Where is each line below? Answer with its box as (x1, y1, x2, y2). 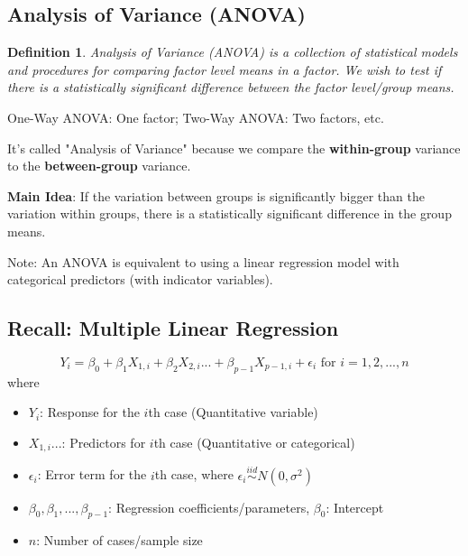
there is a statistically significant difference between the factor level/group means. (7, 78, 454, 97)
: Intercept (326, 497, 384, 516)
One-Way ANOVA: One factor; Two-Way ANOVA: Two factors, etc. (7, 107, 384, 126)
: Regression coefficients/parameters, (108, 497, 310, 516)
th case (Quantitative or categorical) (153, 432, 355, 451)
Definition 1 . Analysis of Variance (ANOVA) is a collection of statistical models (7, 42, 458, 61)
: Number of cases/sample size (36, 531, 203, 550)
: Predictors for (61, 432, 146, 451)
